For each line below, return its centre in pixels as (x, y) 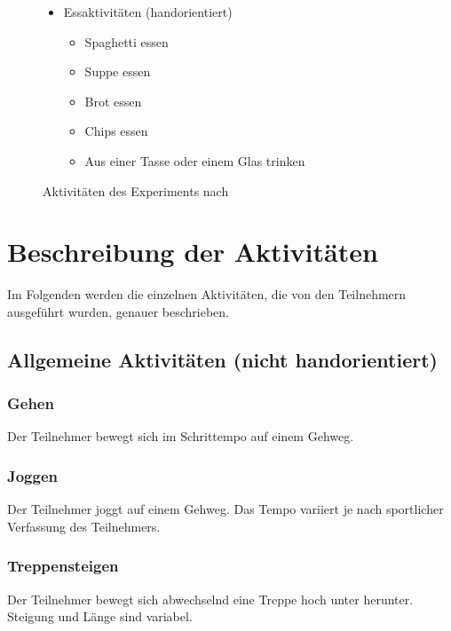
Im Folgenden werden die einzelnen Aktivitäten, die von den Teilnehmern (207, 294)
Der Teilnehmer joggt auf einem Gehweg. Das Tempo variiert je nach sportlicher (225, 509)
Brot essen (113, 101)
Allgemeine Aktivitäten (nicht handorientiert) (222, 359)
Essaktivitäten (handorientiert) (148, 12)
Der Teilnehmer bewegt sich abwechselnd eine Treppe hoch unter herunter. (210, 599)
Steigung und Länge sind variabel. (100, 616)
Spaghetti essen (127, 41)
